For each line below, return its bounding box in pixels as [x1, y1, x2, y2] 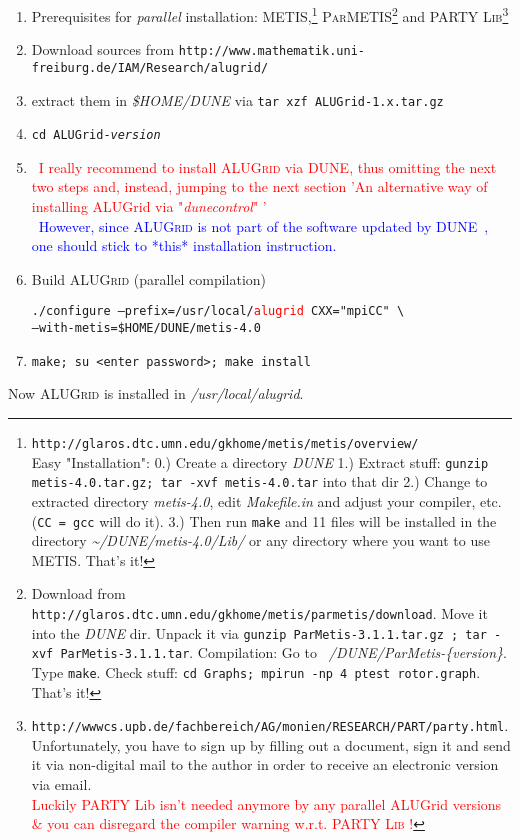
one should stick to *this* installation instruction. [31, 235, 337, 256]
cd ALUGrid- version [31, 128, 161, 143]
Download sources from [31, 39, 175, 60]
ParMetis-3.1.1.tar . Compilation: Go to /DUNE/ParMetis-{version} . [60, 642, 507, 663]
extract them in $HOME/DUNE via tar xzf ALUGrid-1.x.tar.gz [31, 89, 444, 110]
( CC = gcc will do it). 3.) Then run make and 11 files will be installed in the [31, 510, 497, 531]
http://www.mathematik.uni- [178, 44, 365, 59]
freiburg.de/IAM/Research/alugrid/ [31, 60, 269, 75]
